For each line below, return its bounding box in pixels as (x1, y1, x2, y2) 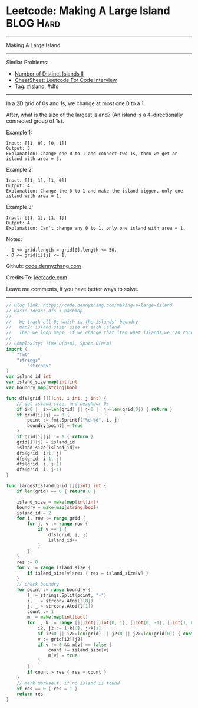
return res (16, 691, 44, 697)
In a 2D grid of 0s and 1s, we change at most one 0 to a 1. (6, 99, 146, 107)
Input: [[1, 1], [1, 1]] (6, 214, 67, 221)
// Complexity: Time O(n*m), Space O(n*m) (6, 341, 112, 347)
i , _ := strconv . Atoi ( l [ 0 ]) (27, 598, 94, 603)
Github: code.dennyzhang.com (6, 262, 81, 269)
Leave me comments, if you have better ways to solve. (6, 285, 138, 292)
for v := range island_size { (16, 565, 91, 571)
